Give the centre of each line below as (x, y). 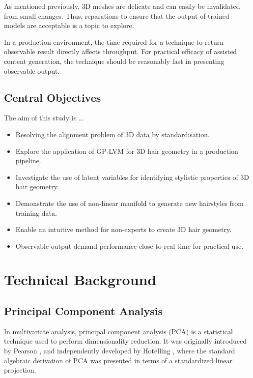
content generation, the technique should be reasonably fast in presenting (114, 61)
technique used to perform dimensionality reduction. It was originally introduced (125, 341)
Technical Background (80, 279)
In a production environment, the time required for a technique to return (114, 42)
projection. (20, 370)
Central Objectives (53, 97)
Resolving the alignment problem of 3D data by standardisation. (112, 134)
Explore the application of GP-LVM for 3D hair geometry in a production (127, 151)
